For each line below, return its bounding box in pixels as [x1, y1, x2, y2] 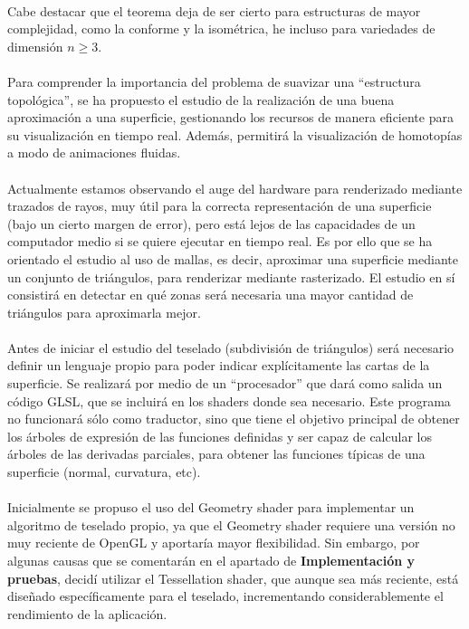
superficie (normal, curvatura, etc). [7, 462, 201, 481]
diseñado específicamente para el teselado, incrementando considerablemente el [7, 586, 444, 605]
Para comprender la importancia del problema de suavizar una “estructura [7, 71, 421, 91]
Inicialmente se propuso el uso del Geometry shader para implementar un [7, 498, 415, 517]
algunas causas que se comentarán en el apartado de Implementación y [7, 551, 416, 569]
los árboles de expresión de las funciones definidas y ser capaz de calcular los [7, 426, 432, 445]
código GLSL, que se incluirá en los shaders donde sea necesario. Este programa [7, 391, 451, 410]
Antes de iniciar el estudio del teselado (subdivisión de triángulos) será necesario [7, 338, 455, 357]
